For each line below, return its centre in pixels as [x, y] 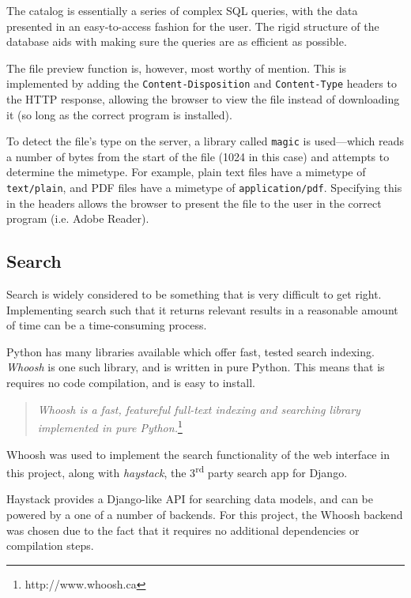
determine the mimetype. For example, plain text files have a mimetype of [186, 172]
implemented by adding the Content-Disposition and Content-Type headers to [202, 83]
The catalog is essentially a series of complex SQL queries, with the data [182, 10]
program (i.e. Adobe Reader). [78, 218]
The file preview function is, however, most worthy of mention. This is [177, 68]
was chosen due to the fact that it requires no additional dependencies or [183, 530]
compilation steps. [50, 545]
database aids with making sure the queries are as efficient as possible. [177, 41]
